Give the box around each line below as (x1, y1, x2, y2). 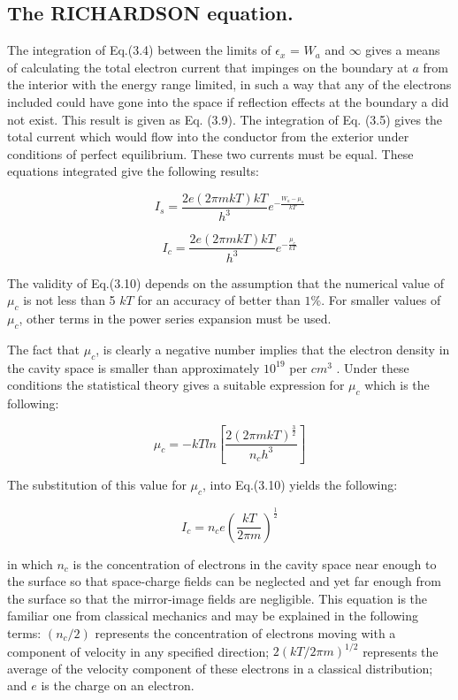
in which (7, 554, 53, 573)
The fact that (7, 339, 80, 358)
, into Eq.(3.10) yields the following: (202, 476, 398, 494)
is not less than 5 (23, 291, 116, 309)
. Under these (336, 358, 409, 377)
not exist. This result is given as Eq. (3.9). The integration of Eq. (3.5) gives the (7, 110, 443, 128)
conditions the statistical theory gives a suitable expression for (7, 376, 345, 394)
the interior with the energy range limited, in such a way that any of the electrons (7, 75, 452, 94)
